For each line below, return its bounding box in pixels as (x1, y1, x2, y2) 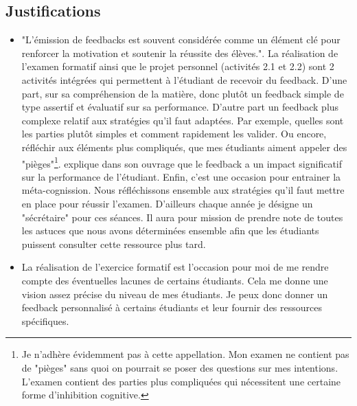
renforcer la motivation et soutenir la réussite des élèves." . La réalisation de (21, 45, 338, 60)
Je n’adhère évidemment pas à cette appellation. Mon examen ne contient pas (21, 347, 349, 361)
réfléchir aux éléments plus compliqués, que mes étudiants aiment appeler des (21, 139, 347, 154)
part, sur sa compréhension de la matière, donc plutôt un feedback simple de (21, 86, 344, 100)
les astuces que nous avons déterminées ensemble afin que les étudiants (21, 223, 319, 238)
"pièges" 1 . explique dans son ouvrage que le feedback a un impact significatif (21, 154, 343, 170)
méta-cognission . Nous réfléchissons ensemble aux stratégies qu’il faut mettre (21, 183, 345, 197)
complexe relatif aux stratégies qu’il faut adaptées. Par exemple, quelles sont (21, 113, 344, 127)
